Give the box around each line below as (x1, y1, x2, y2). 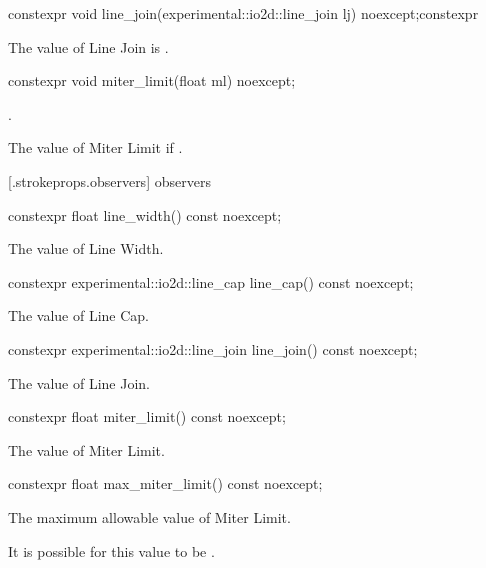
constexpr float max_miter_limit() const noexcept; (8, 473, 323, 494)
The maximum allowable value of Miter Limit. (8, 506, 291, 527)
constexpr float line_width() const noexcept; (8, 204, 282, 225)
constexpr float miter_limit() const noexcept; (8, 406, 286, 427)
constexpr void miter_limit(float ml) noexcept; (8, 70, 296, 91)
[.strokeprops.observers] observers (8, 170, 211, 191)
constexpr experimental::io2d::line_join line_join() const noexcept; (8, 338, 418, 359)
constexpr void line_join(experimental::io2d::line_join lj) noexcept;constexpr (8, 3, 479, 23)
